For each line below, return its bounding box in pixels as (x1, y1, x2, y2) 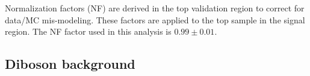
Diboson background (5, 54, 135, 73)
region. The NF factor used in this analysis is (5, 25, 172, 38)
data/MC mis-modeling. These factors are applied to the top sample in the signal (5, 13, 305, 26)
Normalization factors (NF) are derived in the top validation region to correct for (5, 2, 305, 14)
